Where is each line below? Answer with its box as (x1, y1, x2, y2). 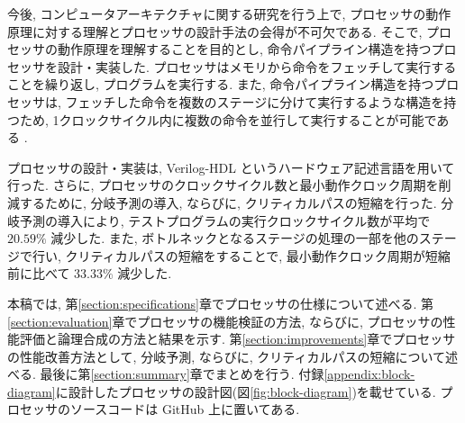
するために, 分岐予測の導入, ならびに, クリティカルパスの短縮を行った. (19, 193, 437, 211)
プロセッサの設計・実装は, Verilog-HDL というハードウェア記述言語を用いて (7, 157, 455, 176)
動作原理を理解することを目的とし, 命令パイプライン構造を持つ (57, 40, 432, 58)
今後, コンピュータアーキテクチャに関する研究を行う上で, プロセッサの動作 (7, 4, 451, 22)
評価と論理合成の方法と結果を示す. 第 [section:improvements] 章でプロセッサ (19, 329, 456, 348)
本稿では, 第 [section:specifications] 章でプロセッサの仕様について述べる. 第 (7, 293, 434, 312)
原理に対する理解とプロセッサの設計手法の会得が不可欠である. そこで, (7, 22, 423, 40)
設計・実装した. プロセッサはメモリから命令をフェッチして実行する (57, 57, 457, 76)
